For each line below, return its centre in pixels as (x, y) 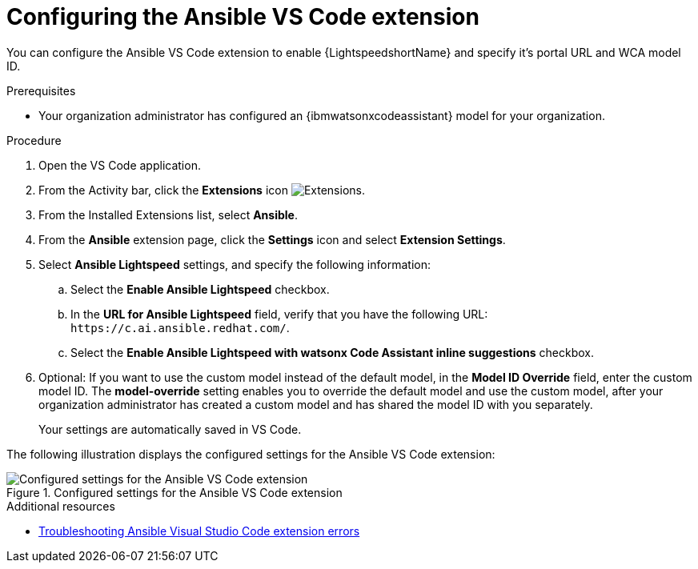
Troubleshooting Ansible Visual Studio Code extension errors (199, 531)
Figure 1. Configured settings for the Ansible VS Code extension (174, 492)
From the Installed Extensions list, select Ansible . (168, 214)
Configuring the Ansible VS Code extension (243, 17)
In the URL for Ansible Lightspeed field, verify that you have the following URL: (279, 314)
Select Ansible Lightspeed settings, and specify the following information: (235, 264)
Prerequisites (41, 90)
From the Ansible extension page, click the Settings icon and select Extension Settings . (272, 239)
